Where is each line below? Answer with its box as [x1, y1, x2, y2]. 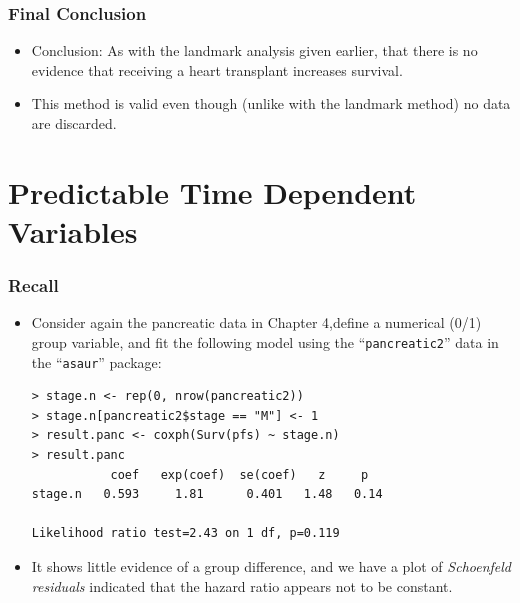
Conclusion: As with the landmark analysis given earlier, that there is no [31, 40, 478, 61]
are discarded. [31, 113, 117, 133]
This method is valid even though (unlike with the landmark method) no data [31, 93, 511, 114]
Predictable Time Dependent [8, 171, 417, 212]
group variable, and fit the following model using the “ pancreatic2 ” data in [31, 331, 499, 352]
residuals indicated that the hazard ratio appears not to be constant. [31, 575, 453, 596]
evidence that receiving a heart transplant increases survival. [31, 59, 403, 80]
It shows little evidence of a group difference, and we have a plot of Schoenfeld [31, 556, 512, 577]
